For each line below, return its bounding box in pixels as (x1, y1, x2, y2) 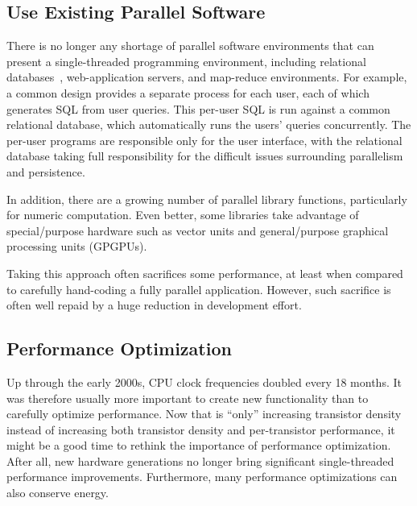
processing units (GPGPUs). (6, 238, 147, 255)
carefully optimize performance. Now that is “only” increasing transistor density (6, 405, 402, 422)
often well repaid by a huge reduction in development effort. (6, 297, 302, 313)
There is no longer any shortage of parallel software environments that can (6, 37, 374, 54)
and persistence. (6, 163, 85, 180)
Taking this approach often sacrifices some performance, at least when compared (6, 264, 403, 281)
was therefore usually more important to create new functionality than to (6, 389, 369, 406)
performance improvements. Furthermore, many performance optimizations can (6, 468, 398, 485)
